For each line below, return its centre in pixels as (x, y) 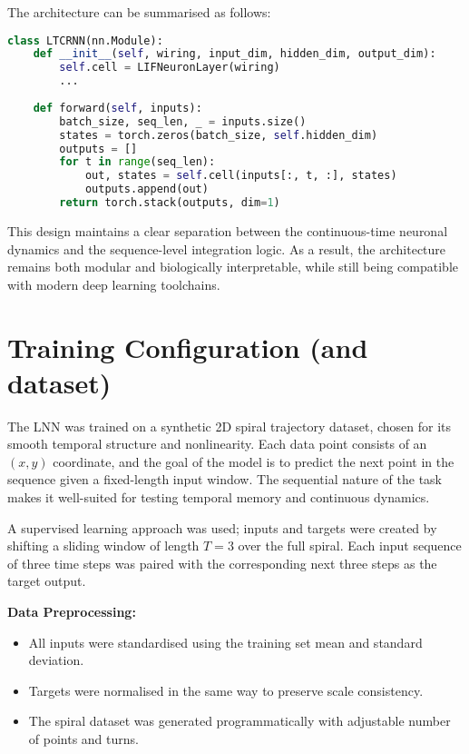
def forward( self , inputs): (117, 108)
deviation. (56, 660)
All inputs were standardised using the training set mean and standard (225, 642)
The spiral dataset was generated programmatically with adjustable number (239, 721)
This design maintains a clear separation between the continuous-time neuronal (228, 230)
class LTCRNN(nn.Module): (85, 40)
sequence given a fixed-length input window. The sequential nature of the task (225, 479)
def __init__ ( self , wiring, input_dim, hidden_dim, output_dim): (234, 54)
